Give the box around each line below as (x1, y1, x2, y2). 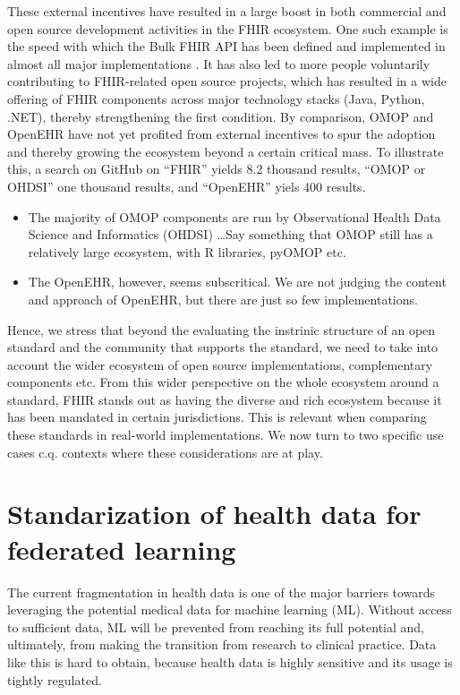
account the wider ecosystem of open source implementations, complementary (7, 355, 433, 373)
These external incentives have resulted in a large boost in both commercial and (7, 2, 447, 20)
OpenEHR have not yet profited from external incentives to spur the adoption (7, 124, 436, 143)
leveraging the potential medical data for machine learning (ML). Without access (7, 600, 452, 619)
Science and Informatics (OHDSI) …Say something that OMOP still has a (28, 225, 433, 244)
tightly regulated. (7, 670, 102, 689)
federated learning (7, 530, 236, 567)
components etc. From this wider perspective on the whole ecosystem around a (7, 373, 439, 391)
